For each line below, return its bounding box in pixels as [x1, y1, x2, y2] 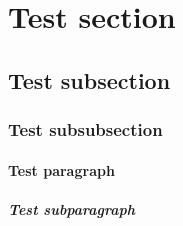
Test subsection [8, 64, 171, 95]
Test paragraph [8, 159, 115, 180]
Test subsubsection [8, 117, 163, 142]
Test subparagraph [8, 198, 135, 219]
